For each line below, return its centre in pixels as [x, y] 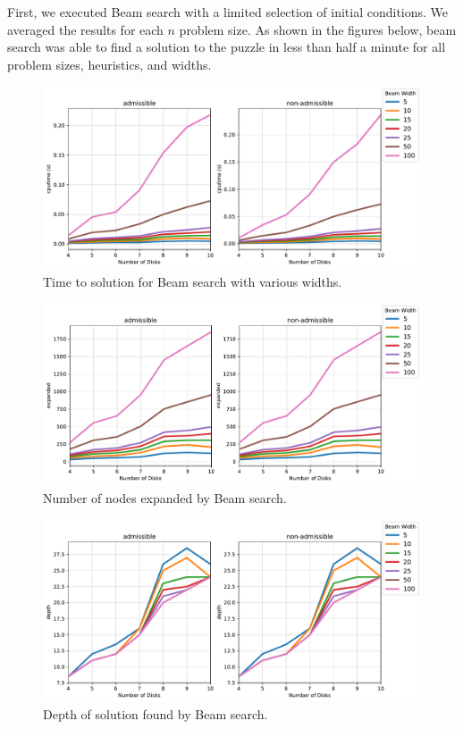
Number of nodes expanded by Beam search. [165, 497]
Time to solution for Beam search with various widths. [193, 281]
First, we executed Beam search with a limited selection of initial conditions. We [228, 12]
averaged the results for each [85, 29]
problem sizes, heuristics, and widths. [109, 64]
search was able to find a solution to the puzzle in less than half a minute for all [227, 47]
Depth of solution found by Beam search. [156, 714]
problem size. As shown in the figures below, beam [318, 29]
